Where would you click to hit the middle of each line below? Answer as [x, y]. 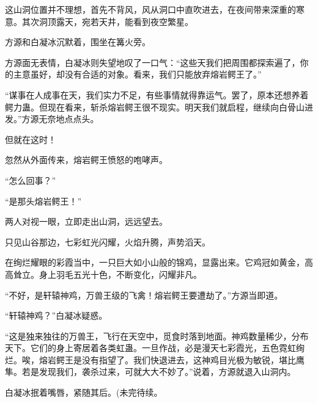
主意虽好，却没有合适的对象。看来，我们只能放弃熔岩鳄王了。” [137, 74]
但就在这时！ [31, 139]
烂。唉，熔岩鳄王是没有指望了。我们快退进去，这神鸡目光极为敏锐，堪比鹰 [155, 359]
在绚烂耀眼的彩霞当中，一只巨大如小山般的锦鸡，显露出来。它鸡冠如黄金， [155, 262]
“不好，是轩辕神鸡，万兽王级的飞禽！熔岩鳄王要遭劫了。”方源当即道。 [144, 295]
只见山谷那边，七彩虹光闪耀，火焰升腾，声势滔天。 [108, 241]
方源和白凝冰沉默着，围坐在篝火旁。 [78, 42]
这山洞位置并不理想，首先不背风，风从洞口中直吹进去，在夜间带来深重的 [150, 9]
